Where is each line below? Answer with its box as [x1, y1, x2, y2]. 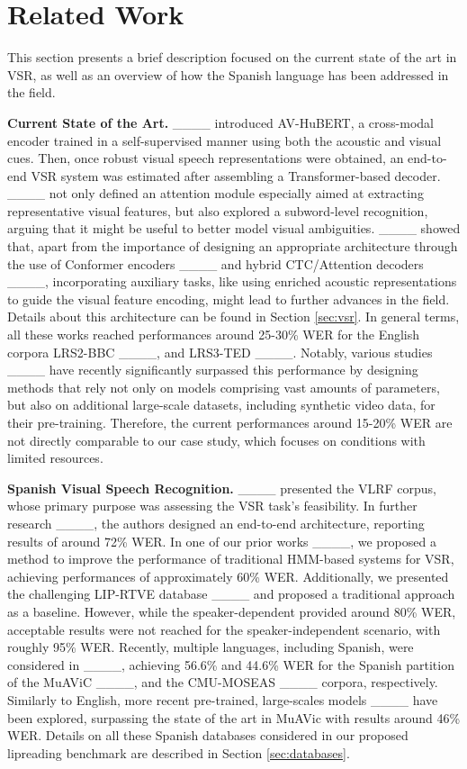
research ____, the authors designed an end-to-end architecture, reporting [7, 513, 425, 532]
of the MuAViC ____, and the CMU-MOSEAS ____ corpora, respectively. [7, 673, 438, 692]
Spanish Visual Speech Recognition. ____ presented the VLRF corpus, [7, 478, 437, 497]
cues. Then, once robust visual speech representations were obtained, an [7, 149, 404, 167]
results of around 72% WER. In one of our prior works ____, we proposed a [7, 531, 436, 550]
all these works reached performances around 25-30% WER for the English [7, 325, 420, 344]
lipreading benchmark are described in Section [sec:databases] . [7, 743, 350, 762]
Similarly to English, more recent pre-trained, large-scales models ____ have [7, 690, 438, 709]
